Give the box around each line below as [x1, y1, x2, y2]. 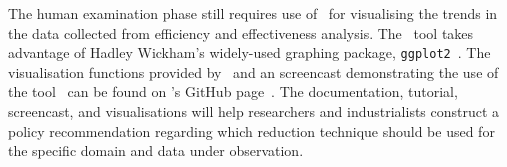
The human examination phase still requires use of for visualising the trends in [8, 3, 498, 23]
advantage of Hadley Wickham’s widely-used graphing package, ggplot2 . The [8, 42, 491, 63]
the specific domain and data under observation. [8, 140, 304, 161]
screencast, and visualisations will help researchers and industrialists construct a [8, 101, 500, 122]
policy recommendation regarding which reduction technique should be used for [8, 120, 495, 141]
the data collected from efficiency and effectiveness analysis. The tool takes [8, 22, 474, 43]
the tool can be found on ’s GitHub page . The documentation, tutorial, [8, 81, 458, 102]
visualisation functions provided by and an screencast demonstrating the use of [8, 61, 499, 82]
